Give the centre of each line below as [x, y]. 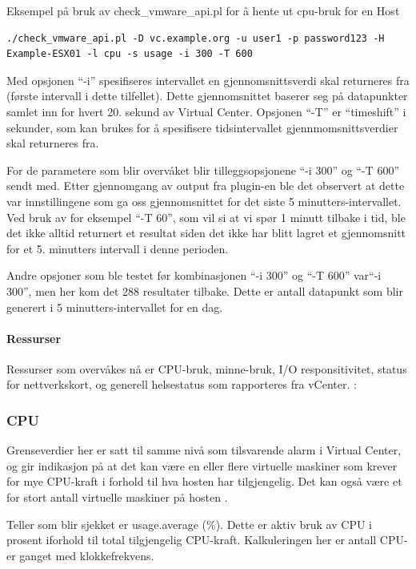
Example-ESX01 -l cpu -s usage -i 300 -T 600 [130, 54]
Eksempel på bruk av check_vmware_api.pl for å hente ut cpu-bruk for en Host [203, 10]
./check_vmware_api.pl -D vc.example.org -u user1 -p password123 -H [196, 38]
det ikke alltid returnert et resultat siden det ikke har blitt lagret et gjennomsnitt [206, 233]
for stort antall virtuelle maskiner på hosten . [117, 497]
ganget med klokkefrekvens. [87, 555]
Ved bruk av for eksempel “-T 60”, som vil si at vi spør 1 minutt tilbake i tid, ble [206, 217]
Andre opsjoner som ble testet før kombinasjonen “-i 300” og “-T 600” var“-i [194, 275]
